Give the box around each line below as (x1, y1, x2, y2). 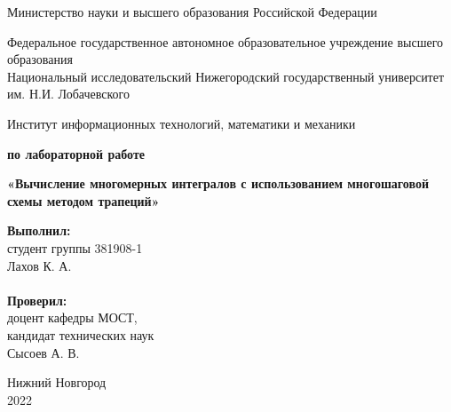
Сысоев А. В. (7, 343, 80, 361)
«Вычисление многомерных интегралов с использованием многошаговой (7, 174, 429, 193)
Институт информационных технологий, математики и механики (7, 114, 356, 132)
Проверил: (7, 290, 67, 309)
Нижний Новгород (7, 373, 107, 392)
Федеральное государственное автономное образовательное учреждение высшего (7, 32, 444, 51)
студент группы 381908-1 (7, 238, 143, 257)
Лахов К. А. (7, 256, 72, 274)
